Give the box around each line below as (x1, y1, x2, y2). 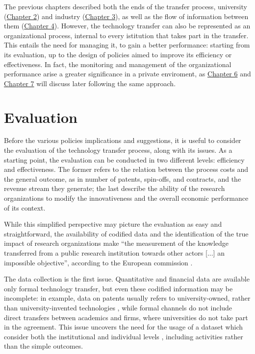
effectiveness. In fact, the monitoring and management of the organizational (4, 59, 231, 69)
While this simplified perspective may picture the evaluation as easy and (4, 219, 222, 229)
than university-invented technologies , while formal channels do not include (4, 302, 232, 312)
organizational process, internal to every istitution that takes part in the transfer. (4, 30, 249, 40)
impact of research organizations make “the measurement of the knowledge (4, 238, 229, 248)
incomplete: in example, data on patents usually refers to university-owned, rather (4, 293, 251, 303)
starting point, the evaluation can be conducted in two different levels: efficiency (4, 154, 245, 165)
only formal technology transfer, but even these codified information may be (4, 283, 233, 293)
